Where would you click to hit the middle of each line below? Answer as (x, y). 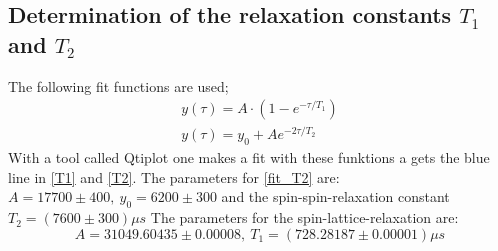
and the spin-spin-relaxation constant (335, 196)
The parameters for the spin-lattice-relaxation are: (304, 217)
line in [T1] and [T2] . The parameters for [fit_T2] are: (174, 176)
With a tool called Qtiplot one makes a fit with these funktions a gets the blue (249, 157)
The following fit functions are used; (118, 85)
